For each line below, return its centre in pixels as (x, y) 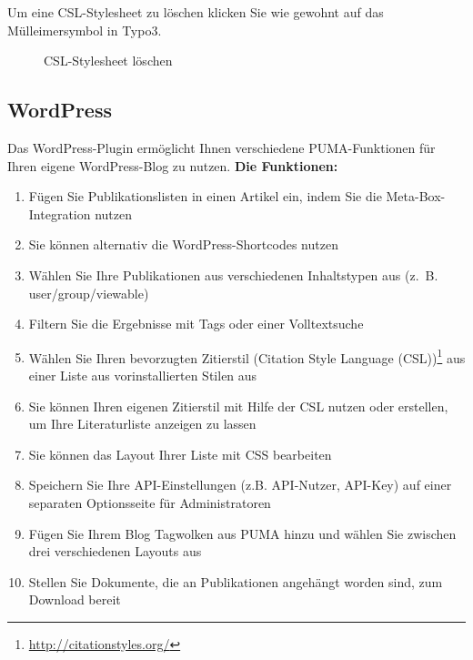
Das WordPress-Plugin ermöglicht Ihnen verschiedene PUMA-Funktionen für (221, 147)
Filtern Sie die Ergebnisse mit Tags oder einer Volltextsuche (196, 324)
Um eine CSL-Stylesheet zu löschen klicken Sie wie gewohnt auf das (196, 12)
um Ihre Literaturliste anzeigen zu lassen (142, 424)
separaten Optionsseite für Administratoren (150, 502)
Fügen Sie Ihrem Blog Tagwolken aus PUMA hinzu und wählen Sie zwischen (242, 533)
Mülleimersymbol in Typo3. (85, 30)
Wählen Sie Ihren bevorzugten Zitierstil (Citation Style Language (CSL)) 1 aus (247, 356)
